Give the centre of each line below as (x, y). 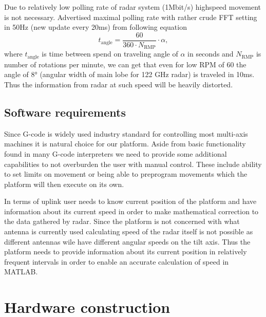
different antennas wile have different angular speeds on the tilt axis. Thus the (127, 241)
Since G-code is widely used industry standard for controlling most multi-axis (126, 133)
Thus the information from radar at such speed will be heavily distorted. (119, 84)
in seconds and (211, 54)
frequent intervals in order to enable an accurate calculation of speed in (117, 261)
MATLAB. (21, 272)
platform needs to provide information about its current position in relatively (126, 251)
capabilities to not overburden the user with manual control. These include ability (133, 164)
